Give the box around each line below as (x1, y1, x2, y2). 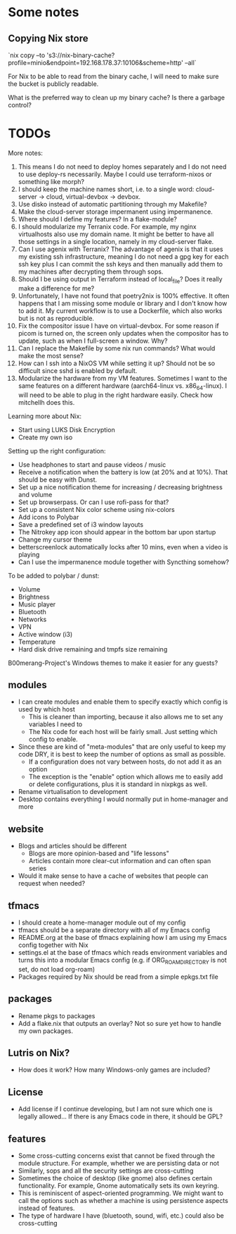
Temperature (18, 637, 56, 646)
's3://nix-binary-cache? (46, 51, 115, 59)
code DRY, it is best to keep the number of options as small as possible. (18, 750, 225, 759)
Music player (18, 600, 56, 609)
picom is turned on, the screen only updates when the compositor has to (18, 329, 229, 337)
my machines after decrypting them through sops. (18, 267, 164, 276)
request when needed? (18, 879, 86, 888)
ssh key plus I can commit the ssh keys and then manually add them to (18, 259, 223, 268)
